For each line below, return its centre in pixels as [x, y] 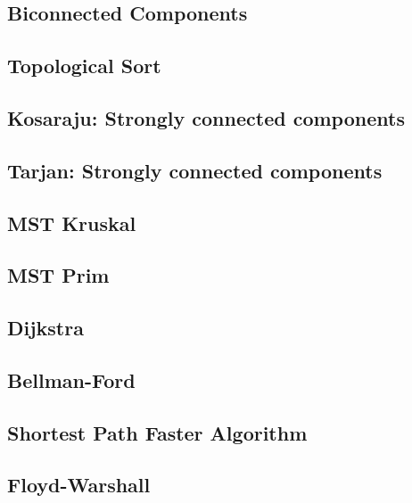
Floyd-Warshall [79, 485]
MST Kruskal [72, 223]
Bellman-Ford [71, 379]
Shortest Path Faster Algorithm [157, 432]
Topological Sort [84, 66]
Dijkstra [45, 328]
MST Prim [58, 275]
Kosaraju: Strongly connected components [206, 117]
